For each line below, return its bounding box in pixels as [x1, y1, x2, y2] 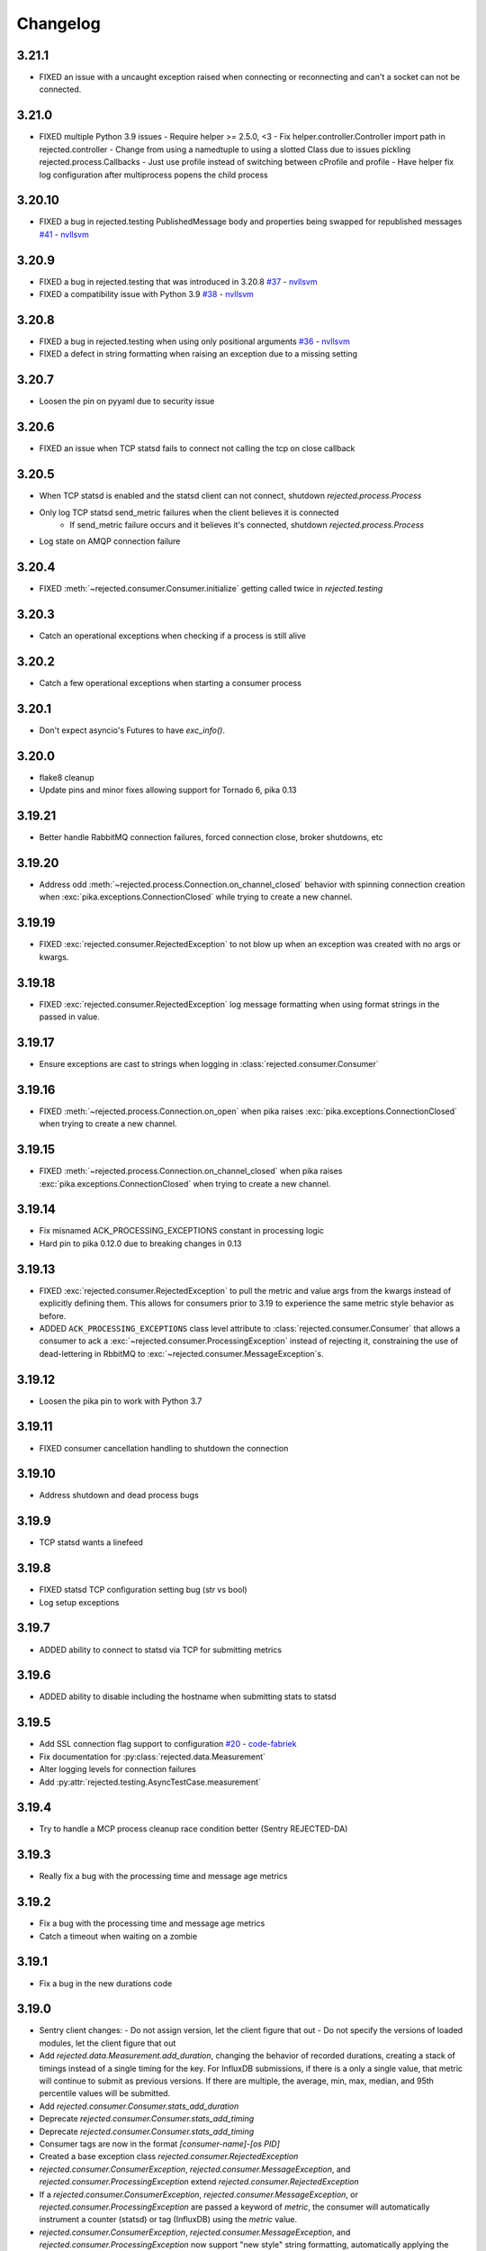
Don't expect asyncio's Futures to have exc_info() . [39, 725, 225, 736]
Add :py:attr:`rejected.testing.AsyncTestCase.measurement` [39, 1776, 261, 1787]
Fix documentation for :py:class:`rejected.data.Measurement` [39, 1751, 265, 1762]
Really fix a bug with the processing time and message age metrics [39, 1871, 288, 1882]
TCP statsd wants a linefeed [39, 1537, 144, 1548]
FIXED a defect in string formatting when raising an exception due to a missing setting [39, 348, 358, 359]
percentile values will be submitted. [39, 2088, 171, 2099]
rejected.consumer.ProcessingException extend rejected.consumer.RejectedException [39, 2176, 359, 2187]
